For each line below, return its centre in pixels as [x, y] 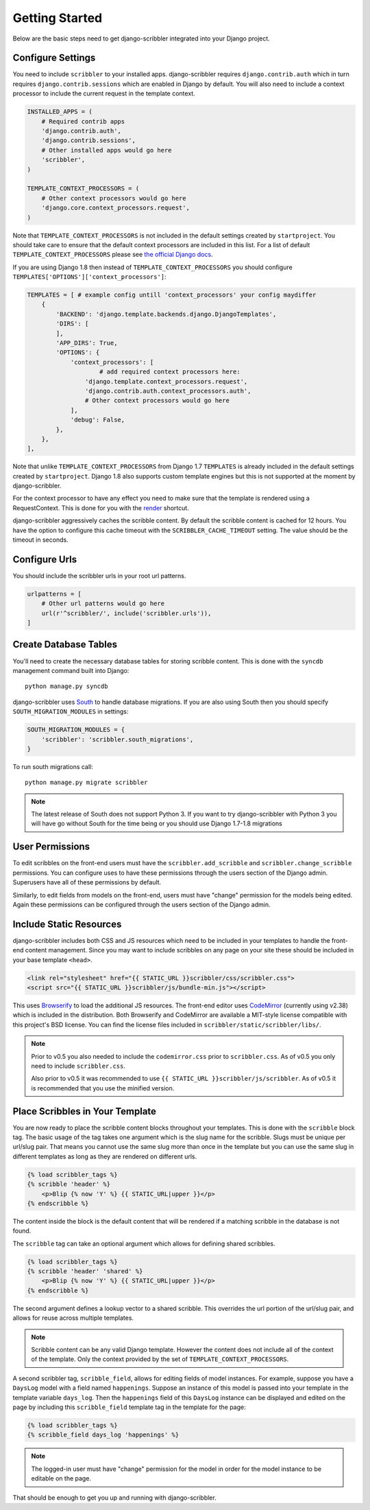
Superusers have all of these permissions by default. [87, 882]
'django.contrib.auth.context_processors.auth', [168, 391]
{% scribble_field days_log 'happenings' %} [103, 1435]
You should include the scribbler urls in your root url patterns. [99, 575]
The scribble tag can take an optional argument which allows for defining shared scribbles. [144, 1244]
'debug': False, [98, 420]
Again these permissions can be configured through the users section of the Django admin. [141, 904]
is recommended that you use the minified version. [103, 1088]
